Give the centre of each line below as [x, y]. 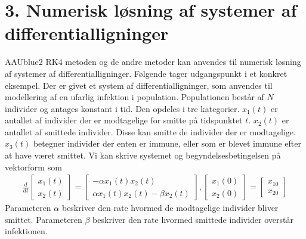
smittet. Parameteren [44, 219]
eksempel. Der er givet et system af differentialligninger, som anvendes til [139, 85]
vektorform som [33, 167]
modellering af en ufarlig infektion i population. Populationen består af [135, 97]
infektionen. [26, 231]
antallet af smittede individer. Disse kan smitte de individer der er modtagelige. [150, 131]
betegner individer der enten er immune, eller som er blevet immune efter [167, 143]
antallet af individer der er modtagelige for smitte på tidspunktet [124, 120]
